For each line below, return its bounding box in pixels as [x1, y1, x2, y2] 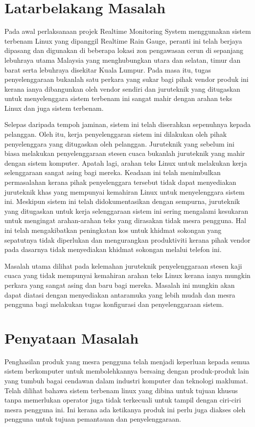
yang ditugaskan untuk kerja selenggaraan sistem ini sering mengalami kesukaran [4, 205, 249, 216]
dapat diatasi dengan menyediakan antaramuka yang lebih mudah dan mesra [4, 289, 235, 300]
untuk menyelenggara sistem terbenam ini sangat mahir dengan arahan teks [4, 93, 232, 103]
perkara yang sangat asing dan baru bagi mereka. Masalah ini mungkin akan [4, 279, 235, 290]
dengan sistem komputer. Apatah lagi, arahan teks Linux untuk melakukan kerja [4, 157, 247, 168]
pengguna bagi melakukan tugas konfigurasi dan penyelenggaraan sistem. [4, 299, 224, 309]
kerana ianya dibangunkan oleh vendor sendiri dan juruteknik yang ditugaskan [4, 83, 240, 94]
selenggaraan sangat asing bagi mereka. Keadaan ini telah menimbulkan [4, 167, 221, 177]
